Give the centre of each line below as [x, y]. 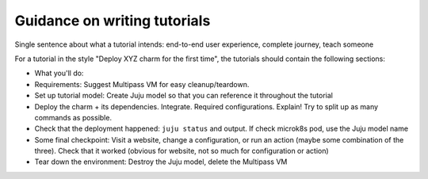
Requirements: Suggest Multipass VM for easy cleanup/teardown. [142, 84]
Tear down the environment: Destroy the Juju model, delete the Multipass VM [161, 162]
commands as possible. [73, 117]
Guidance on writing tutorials [113, 21]
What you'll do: [59, 73]
